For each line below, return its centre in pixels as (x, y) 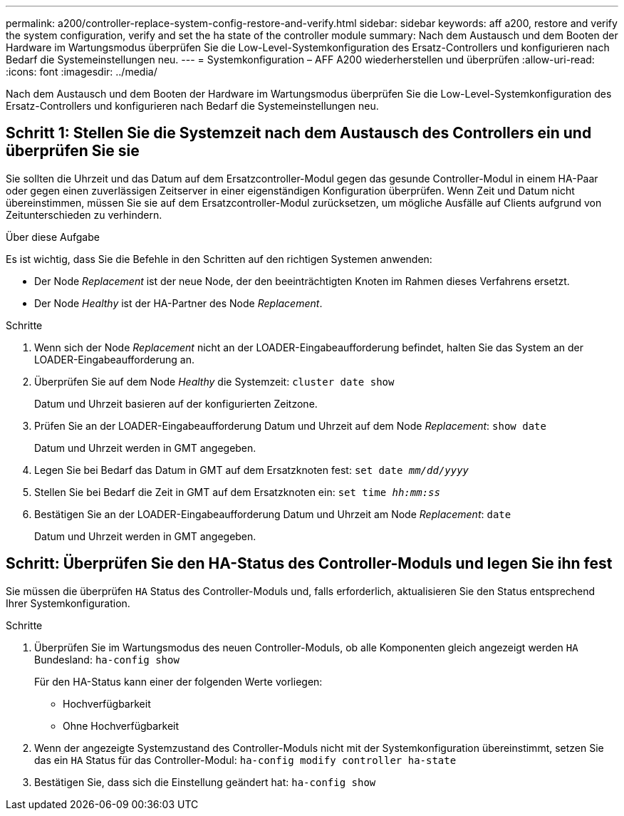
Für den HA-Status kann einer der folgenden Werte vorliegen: (178, 681)
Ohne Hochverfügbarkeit (121, 725)
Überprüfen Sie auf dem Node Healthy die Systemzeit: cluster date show (214, 381)
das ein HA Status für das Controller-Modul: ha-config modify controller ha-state (245, 760)
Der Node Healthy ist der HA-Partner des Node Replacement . (178, 303)
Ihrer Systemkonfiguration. (68, 603)
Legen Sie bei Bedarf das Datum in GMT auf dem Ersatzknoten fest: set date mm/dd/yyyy (252, 470)
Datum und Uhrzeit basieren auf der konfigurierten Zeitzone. (176, 403)
